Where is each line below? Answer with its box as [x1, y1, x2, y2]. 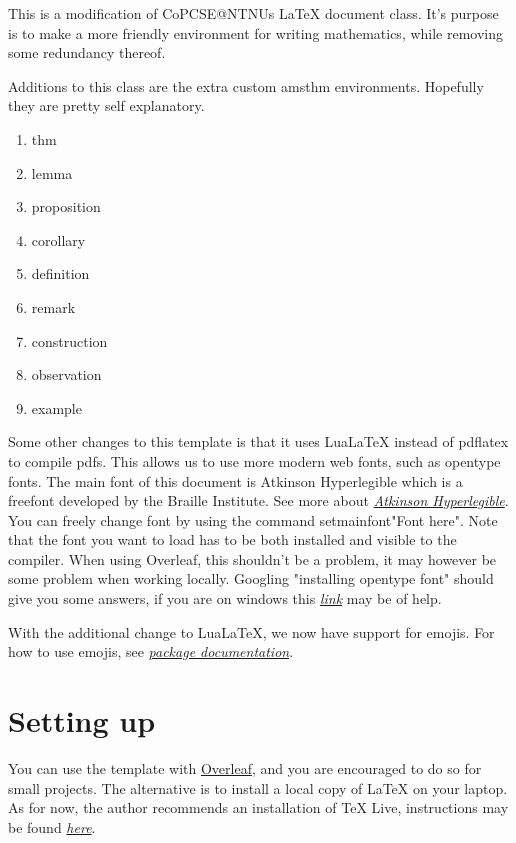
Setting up [8, 700, 156, 741]
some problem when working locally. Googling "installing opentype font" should [8, 568, 494, 589]
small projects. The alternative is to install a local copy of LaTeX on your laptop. [8, 777, 508, 798]
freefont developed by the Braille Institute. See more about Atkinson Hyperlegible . [8, 490, 509, 511]
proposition [31, 196, 101, 217]
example [31, 397, 82, 418]
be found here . [8, 816, 96, 837]
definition [31, 263, 90, 284]
